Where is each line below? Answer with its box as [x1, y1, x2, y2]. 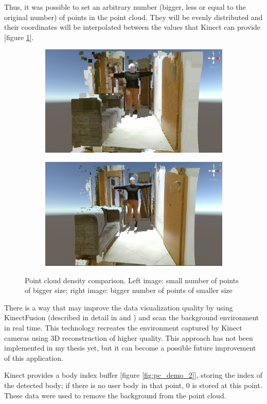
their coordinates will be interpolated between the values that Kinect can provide [4, 22, 261, 32]
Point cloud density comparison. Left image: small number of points [25, 274, 239, 285]
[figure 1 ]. [4, 31, 34, 42]
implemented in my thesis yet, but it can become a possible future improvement [4, 342, 256, 353]
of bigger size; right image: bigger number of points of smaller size [25, 285, 233, 296]
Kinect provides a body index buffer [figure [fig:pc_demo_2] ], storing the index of [4, 370, 263, 380]
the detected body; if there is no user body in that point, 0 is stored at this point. [4, 380, 262, 391]
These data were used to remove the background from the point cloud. [4, 390, 226, 400]
